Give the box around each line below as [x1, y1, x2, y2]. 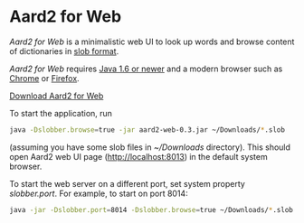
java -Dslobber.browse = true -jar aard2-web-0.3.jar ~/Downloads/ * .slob [9, 125, 285, 135]
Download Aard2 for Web [9, 90, 104, 101]
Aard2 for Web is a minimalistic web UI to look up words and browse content [9, 36, 295, 47]
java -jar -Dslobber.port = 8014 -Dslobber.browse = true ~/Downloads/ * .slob [9, 205, 294, 214]
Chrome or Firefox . [9, 72, 80, 83]
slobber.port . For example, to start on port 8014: [9, 188, 188, 199]
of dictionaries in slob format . [9, 45, 119, 56]
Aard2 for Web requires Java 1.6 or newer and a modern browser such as [9, 63, 283, 74]
